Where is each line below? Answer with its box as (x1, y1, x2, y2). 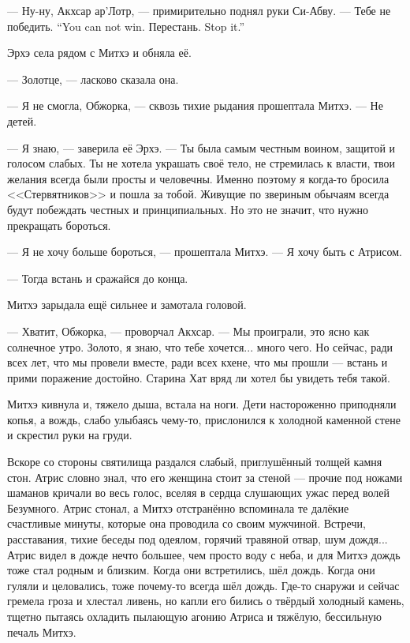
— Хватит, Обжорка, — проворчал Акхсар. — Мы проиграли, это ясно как (7, 322, 370, 339)
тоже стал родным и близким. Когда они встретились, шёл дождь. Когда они (7, 562, 375, 578)
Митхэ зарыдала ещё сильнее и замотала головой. (7, 296, 247, 313)
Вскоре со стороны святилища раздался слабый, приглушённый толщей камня (7, 453, 382, 470)
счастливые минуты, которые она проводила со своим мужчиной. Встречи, (7, 515, 366, 532)
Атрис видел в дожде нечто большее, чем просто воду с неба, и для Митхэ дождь (7, 546, 401, 562)
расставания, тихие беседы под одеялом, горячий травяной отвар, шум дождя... (7, 531, 388, 547)
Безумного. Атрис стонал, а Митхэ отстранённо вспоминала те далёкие (7, 499, 349, 516)
